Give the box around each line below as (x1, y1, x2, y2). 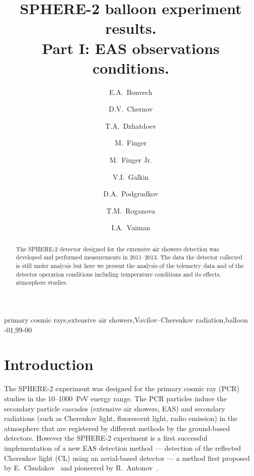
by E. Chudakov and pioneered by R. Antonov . (4, 462, 158, 473)
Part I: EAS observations (42, 37, 220, 58)
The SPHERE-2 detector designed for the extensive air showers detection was (16, 244, 219, 253)
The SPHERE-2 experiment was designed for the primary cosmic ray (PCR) (4, 383, 239, 394)
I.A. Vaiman (111, 222, 150, 233)
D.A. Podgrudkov (103, 188, 158, 199)
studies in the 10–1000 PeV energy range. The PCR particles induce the (4, 393, 227, 404)
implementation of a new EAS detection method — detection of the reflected (4, 442, 241, 453)
